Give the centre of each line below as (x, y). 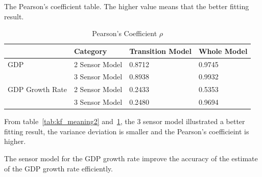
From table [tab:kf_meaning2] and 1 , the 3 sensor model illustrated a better (125, 121)
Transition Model (160, 51)
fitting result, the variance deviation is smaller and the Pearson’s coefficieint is (127, 131)
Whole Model (223, 51)
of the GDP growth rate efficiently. (58, 168)
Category (90, 51)
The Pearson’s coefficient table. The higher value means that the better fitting (127, 6)
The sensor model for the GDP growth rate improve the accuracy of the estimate (131, 158)
